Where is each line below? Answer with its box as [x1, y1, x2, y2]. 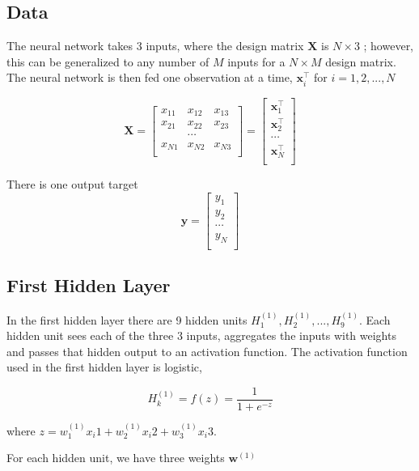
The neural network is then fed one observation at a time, [6, 69, 293, 86]
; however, [363, 37, 414, 54]
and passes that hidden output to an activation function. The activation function [6, 342, 408, 359]
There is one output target [6, 176, 138, 193]
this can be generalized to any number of [6, 53, 209, 70]
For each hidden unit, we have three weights [6, 449, 225, 466]
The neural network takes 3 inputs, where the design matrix [6, 37, 304, 54]
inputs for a [227, 53, 286, 70]
